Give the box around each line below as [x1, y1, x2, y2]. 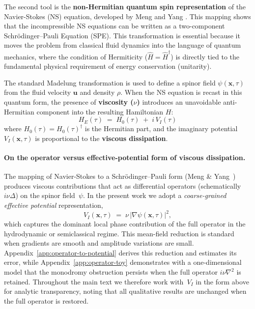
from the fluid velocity [4, 87, 71, 97]
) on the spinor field [15, 190, 75, 200]
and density [80, 87, 115, 97]
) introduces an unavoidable [137, 97, 221, 107]
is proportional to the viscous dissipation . [35, 133, 168, 143]
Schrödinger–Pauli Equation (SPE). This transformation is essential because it [4, 30, 240, 40]
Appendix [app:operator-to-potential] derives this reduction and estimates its [4, 247, 237, 257]
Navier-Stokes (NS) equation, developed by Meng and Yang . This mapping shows [4, 11, 251, 21]
